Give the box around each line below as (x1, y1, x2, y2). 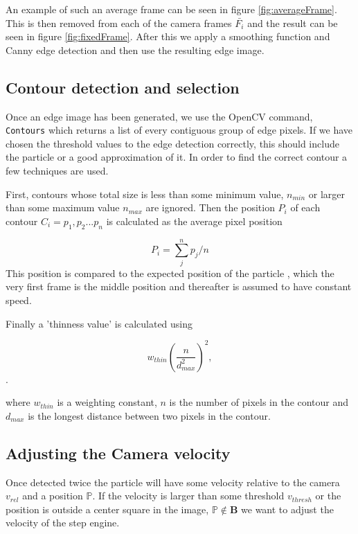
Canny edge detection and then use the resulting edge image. (6, 42, 265, 57)
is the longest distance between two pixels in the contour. (28, 408, 271, 422)
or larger (308, 186, 346, 201)
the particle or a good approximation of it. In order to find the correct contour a (6, 150, 348, 164)
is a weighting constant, (57, 395, 157, 409)
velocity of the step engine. (6, 515, 120, 530)
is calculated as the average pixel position (106, 213, 283, 228)
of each (290, 200, 321, 215)
